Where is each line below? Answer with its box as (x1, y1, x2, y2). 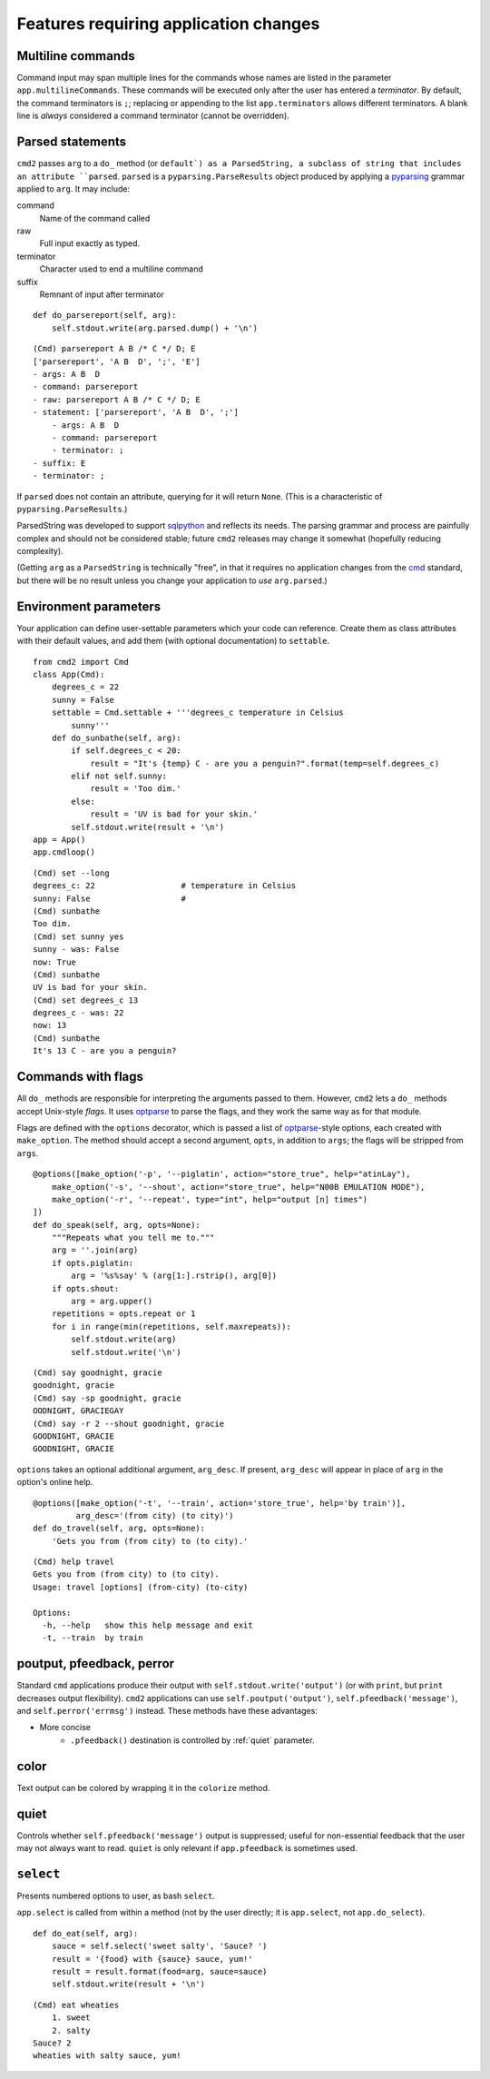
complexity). (16, 546, 64, 557)
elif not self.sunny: (71, 771, 168, 781)
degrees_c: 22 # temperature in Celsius (33, 881, 297, 891)
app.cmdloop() (33, 847, 95, 857)
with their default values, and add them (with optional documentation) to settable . (16, 636, 330, 647)
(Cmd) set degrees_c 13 (33, 995, 139, 1005)
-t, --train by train (42, 1633, 143, 1643)
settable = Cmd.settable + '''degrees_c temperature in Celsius (51, 708, 344, 718)
